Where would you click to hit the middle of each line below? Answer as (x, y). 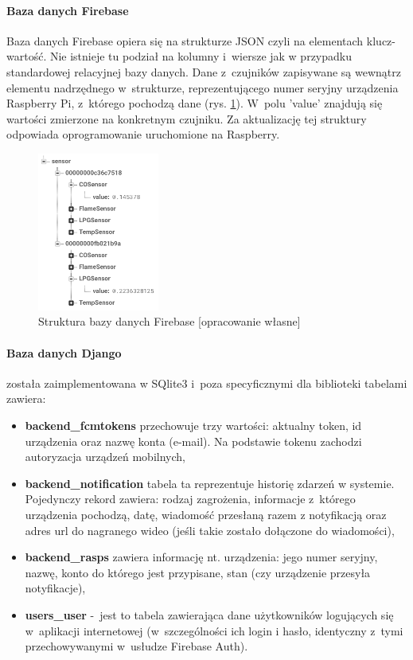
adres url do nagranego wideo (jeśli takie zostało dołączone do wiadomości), (210, 530)
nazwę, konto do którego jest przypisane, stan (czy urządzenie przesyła (198, 572)
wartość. (27, 56)
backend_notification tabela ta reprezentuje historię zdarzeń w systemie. (210, 483)
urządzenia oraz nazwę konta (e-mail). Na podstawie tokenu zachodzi (193, 441)
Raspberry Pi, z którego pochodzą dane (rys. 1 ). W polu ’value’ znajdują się (195, 103)
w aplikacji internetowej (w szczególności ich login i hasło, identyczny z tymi (214, 630)
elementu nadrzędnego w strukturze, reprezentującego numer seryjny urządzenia (203, 87)
